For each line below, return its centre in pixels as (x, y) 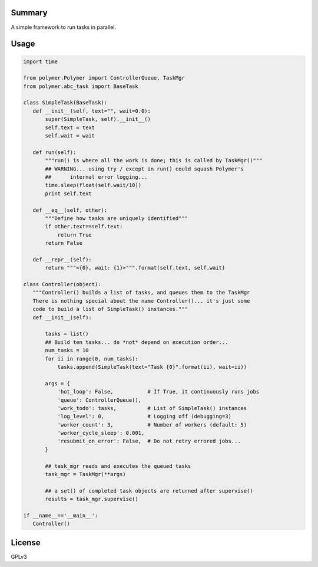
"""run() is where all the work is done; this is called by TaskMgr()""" (154, 160)
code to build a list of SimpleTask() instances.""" (110, 309)
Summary (29, 13)
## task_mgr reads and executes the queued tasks (118, 466)
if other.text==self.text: (84, 227)
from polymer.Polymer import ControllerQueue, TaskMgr (104, 78)
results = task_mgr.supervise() (92, 499)
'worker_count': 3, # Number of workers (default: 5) (152, 425)
